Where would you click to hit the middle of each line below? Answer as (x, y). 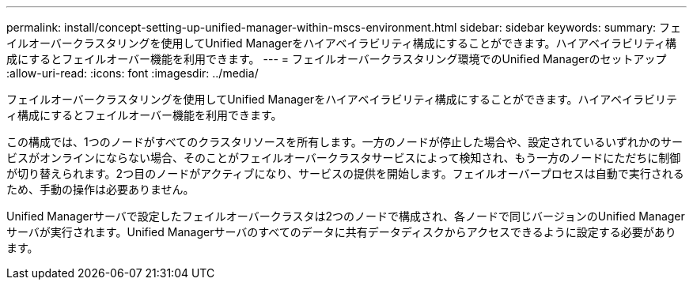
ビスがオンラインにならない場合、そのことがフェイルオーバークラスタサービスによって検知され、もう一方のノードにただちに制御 (344, 158)
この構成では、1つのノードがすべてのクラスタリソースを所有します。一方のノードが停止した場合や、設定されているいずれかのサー (345, 142)
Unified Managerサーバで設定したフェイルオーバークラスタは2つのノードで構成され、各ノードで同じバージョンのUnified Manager (346, 216)
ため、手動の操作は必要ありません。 (100, 189)
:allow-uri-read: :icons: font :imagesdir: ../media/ (133, 73)
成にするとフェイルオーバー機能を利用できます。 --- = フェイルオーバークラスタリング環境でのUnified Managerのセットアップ (337, 59)
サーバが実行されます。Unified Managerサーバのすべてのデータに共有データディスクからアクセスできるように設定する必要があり (341, 232)
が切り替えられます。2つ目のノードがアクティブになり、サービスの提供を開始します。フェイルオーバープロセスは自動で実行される (345, 173)
